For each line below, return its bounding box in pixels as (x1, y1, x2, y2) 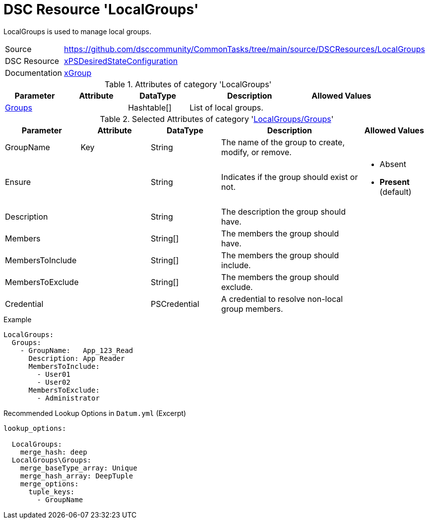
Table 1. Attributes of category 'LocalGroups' (105, 79, 272, 89)
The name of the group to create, (221, 137, 345, 147)
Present (379, 176, 410, 187)
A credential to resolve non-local (221, 293, 343, 304)
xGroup (64, 67, 92, 78)
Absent (379, 159, 406, 169)
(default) (379, 186, 412, 197)
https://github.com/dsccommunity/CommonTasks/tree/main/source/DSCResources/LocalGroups (64, 44, 425, 54)
